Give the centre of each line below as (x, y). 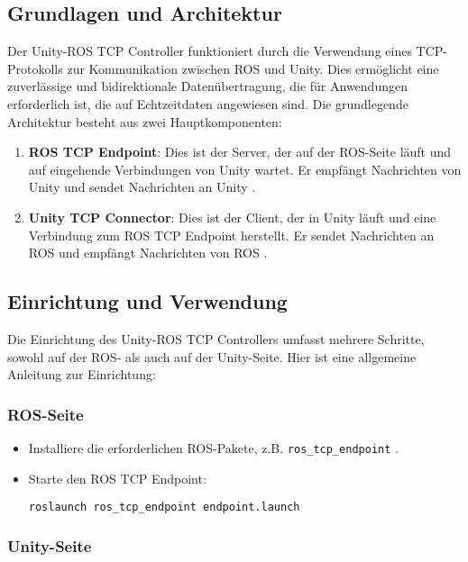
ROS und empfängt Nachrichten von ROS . (148, 253)
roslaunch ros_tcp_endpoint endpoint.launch (164, 508)
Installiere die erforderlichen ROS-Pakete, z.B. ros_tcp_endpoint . (213, 447)
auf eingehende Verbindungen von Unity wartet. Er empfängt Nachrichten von (245, 169)
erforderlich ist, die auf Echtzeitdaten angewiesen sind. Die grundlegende (208, 103)
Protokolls (35, 68)
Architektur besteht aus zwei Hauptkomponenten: (145, 121)
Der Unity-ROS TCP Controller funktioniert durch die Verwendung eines (210, 51)
